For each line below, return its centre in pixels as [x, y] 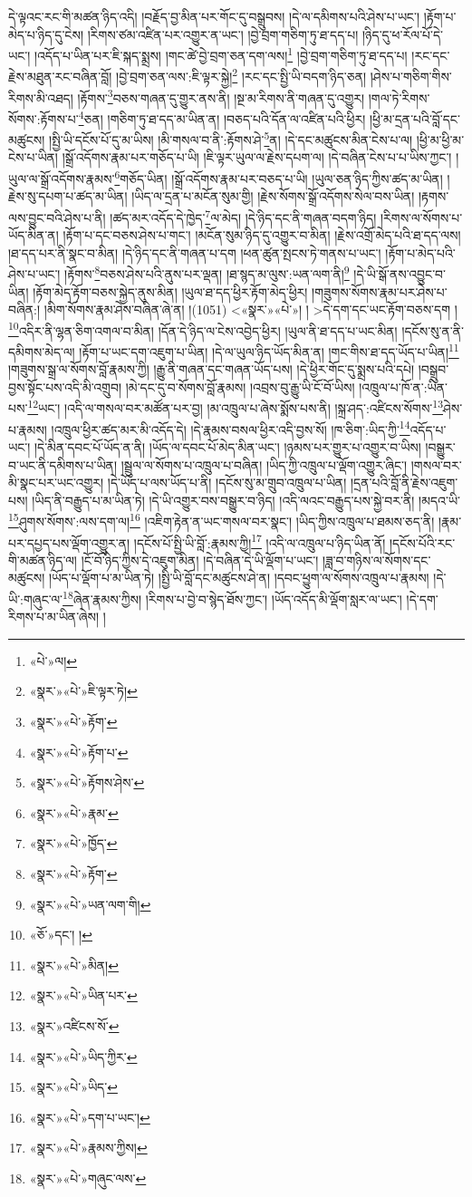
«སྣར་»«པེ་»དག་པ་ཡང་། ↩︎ [90, 1117]
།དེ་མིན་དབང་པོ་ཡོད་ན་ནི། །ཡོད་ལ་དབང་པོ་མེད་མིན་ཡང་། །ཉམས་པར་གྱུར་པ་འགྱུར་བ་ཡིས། [227, 446]
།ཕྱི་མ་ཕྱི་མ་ [440, 139]
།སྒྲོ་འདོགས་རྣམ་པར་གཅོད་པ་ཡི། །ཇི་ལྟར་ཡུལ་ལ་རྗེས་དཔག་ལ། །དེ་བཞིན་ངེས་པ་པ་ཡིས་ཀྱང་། [257, 157]
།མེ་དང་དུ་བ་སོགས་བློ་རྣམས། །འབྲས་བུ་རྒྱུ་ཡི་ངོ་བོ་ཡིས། [240, 386]
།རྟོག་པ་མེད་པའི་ [420, 252]
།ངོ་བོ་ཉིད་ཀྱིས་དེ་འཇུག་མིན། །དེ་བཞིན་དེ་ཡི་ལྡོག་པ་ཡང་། [200, 560]
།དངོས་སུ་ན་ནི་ [433, 330]
